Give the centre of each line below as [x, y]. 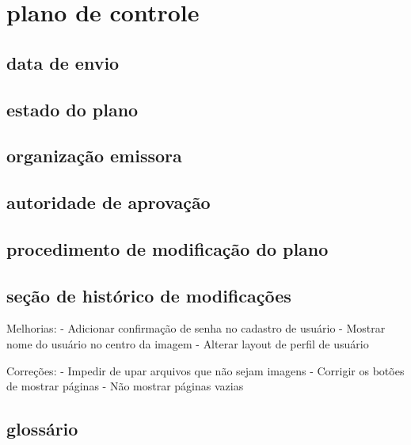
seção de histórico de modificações [149, 295]
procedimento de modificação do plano [167, 248]
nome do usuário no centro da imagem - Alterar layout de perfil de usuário [188, 344]
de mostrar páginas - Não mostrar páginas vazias [125, 386]
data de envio [63, 62]
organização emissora [94, 156]
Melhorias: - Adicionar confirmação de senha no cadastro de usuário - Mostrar [196, 328]
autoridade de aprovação [108, 202]
